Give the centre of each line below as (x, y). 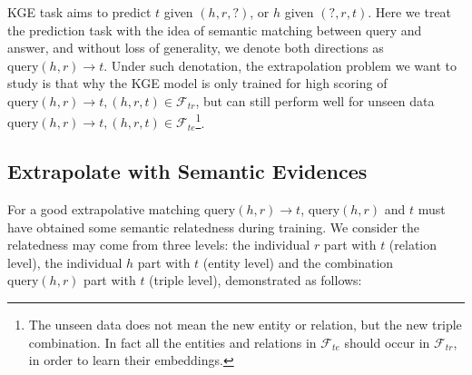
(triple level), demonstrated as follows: (256, 280)
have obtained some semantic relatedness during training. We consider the (213, 227)
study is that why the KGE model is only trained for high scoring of (197, 83)
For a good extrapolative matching (104, 209)
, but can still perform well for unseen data (315, 100)
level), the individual (65, 262)
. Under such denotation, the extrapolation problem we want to (280, 65)
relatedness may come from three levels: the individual (159, 245)
